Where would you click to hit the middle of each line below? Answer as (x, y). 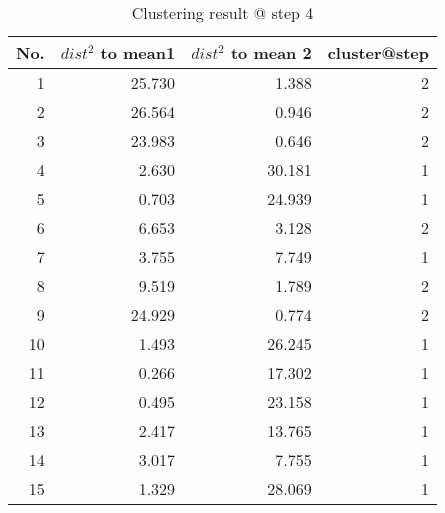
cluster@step (378, 52)
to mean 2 (271, 52)
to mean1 (138, 52)
